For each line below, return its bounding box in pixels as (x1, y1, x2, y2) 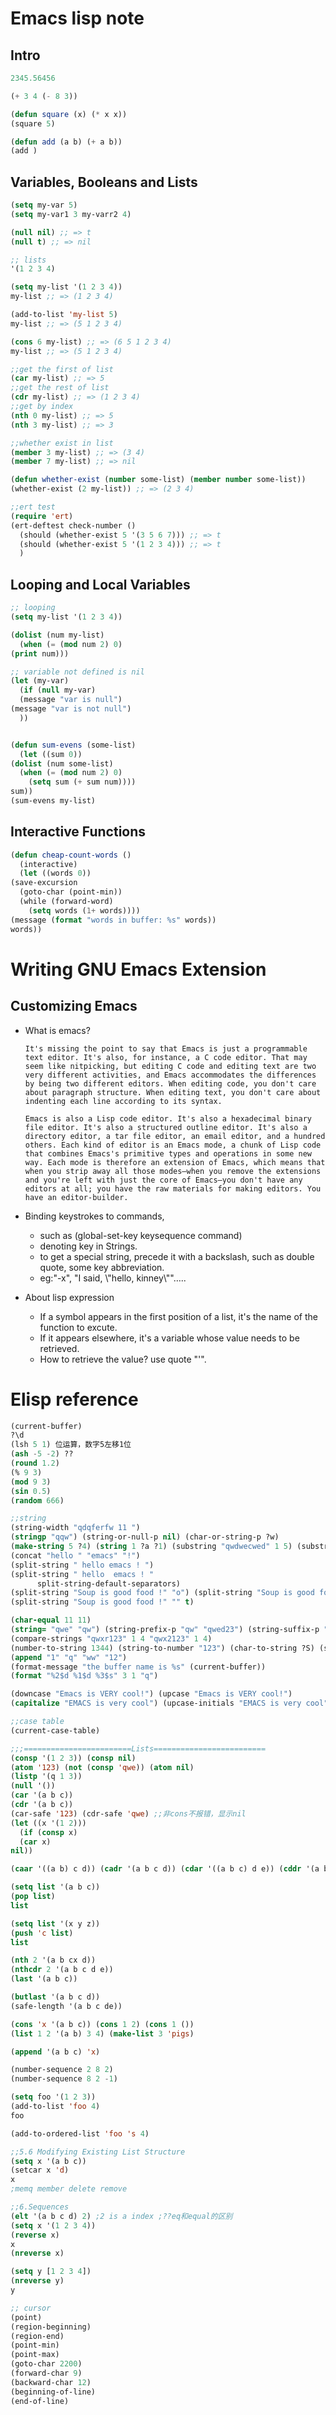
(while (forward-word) (19, 897, 114, 907)
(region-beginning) (10, 2322, 92, 2332)
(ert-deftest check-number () (10, 520, 137, 531)
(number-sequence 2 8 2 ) (10, 2065, 114, 2075)
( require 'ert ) (10, 511, 74, 521)
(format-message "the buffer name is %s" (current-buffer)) (10, 1662, 267, 1672)
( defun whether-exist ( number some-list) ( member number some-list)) (10, 475, 307, 485)
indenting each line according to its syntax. (24, 1096, 223, 1106)
